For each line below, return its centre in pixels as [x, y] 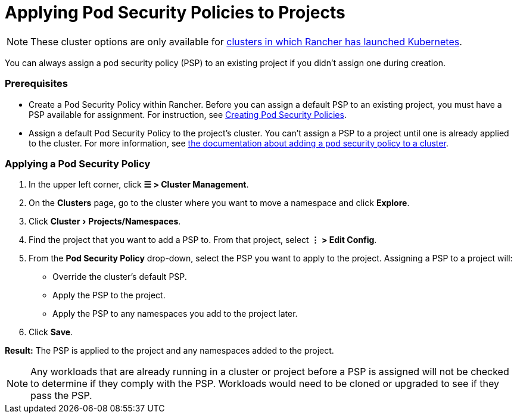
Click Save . [51, 332]
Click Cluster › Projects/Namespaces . [105, 222]
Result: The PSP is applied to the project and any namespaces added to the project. [169, 351]
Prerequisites [36, 84]
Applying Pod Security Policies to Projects [175, 13]
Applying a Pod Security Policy [78, 163]
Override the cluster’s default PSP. [120, 277]
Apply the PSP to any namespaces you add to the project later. [175, 314]
